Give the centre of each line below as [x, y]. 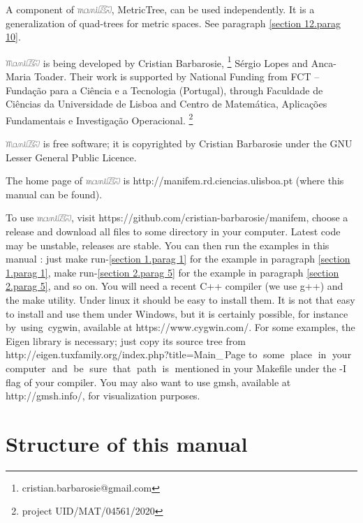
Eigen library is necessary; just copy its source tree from [126, 340]
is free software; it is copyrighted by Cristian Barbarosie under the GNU [198, 143]
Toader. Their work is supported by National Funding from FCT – [177, 76]
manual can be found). [54, 194]
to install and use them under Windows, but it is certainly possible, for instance [177, 313]
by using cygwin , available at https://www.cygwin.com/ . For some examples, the [180, 327]
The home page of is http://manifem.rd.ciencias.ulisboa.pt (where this [175, 181]
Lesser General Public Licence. [71, 157]
